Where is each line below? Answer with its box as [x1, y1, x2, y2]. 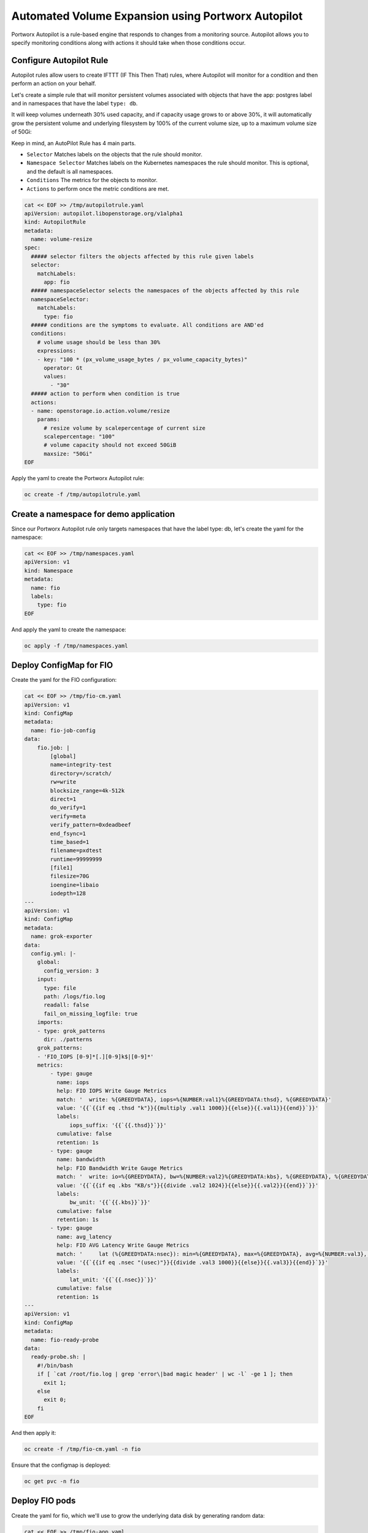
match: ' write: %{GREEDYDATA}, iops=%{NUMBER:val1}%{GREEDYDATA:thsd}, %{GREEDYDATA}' [56, 1096, 332, 1103]
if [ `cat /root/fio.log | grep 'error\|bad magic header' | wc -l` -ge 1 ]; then [37, 1371, 293, 1378]
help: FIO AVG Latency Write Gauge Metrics [56, 1242, 190, 1249]
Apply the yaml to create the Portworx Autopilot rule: [11, 475, 145, 482]
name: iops [56, 1079, 90, 1085]
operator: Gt [44, 364, 83, 371]
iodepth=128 [50, 890, 86, 897]
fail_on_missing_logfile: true [44, 1010, 138, 1017]
